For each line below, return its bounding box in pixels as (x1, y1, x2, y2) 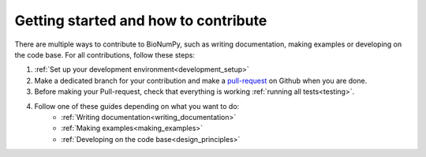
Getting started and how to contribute (14, 12, 267, 29)
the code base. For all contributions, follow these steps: (14, 50, 195, 59)
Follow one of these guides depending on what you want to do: (34, 101, 240, 110)
